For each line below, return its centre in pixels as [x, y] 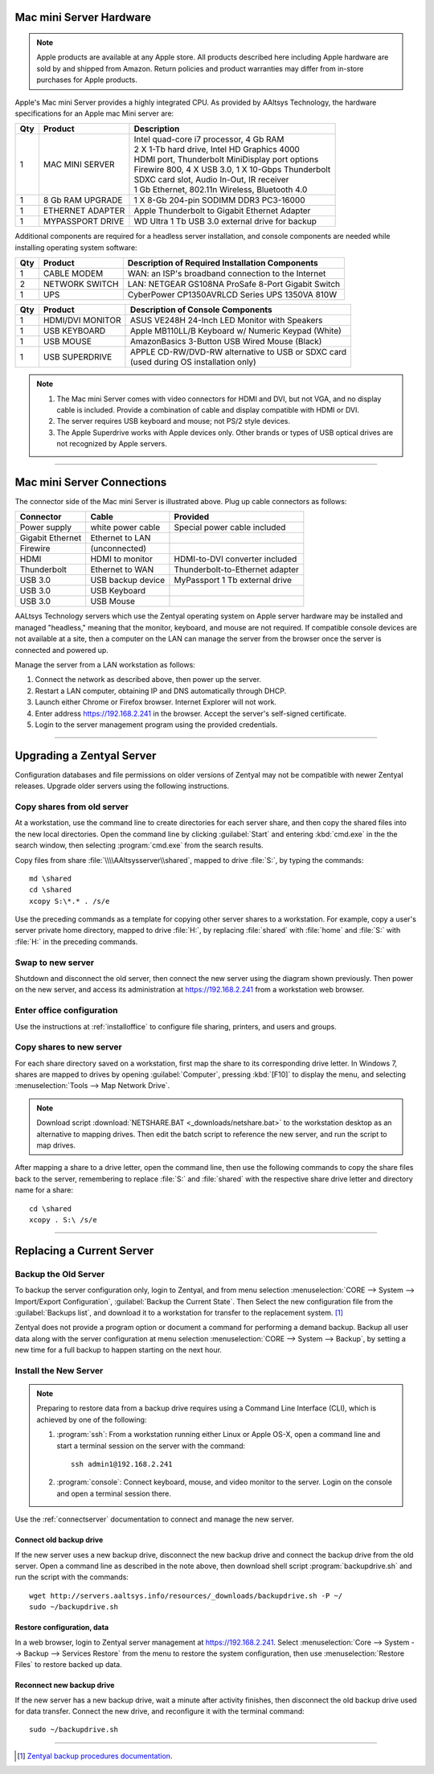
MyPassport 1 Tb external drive [233, 581]
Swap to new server [55, 963]
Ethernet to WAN [122, 569]
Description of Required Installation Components [223, 263]
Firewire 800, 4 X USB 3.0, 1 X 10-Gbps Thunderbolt [232, 170]
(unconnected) [119, 548]
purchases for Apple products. [87, 80]
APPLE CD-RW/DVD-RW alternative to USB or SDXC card [238, 352]
